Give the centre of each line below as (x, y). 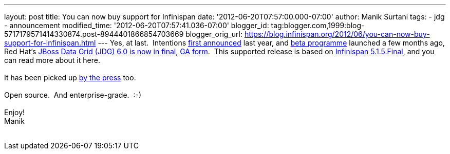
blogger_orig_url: (214, 34)
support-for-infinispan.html (50, 43)
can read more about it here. (52, 60)
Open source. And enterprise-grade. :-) (73, 95)
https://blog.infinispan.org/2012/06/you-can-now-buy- (337, 34)
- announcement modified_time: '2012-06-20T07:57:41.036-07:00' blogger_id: (137, 25)
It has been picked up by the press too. (70, 78)
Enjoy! (15, 112)
